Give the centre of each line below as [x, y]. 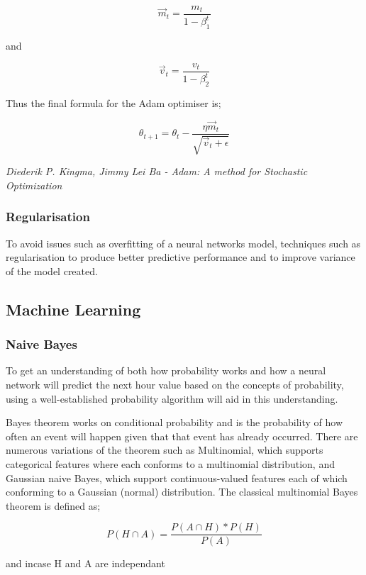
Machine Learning [73, 309]
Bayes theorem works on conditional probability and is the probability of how [174, 422]
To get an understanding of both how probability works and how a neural [166, 370]
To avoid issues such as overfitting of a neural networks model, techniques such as [183, 243]
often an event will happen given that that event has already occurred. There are [182, 436]
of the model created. [52, 270]
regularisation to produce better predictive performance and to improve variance [181, 257]
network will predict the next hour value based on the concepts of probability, [175, 385]
